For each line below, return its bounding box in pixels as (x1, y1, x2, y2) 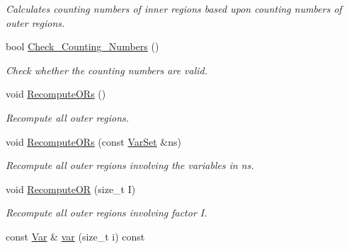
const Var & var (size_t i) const (6, 228, 145, 243)
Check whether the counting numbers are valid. (6, 62, 208, 77)
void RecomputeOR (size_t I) (6, 181, 136, 196)
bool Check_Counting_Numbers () (6, 39, 159, 54)
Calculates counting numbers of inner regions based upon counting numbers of (6, 1, 342, 16)
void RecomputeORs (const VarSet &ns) (6, 134, 182, 149)
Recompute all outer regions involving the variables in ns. (6, 158, 254, 173)
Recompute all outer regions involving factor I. (6, 205, 207, 220)
